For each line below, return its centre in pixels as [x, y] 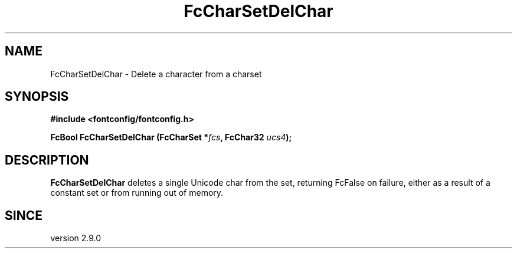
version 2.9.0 [76, 238]
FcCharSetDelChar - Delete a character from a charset [156, 74]
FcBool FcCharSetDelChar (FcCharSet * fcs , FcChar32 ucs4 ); [171, 137]
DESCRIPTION [47, 160]
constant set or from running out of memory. [137, 193]
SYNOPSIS [37, 97]
